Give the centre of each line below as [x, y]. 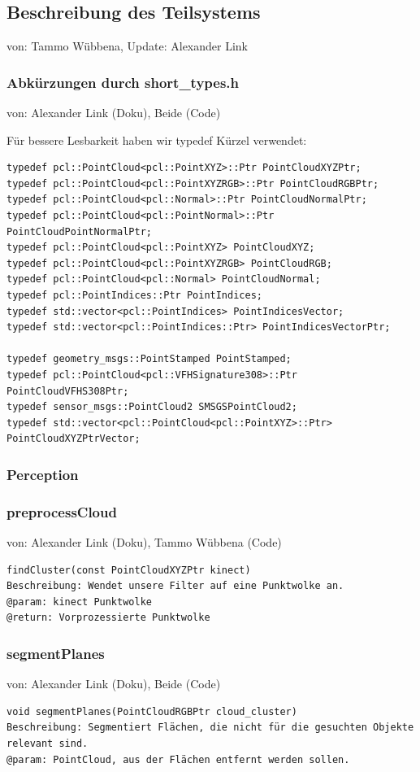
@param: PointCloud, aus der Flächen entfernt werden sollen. [178, 759]
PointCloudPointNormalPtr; [79, 231]
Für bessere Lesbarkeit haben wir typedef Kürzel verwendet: [157, 140]
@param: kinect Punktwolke [79, 602]
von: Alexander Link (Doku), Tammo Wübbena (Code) [144, 541]
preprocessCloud [62, 511]
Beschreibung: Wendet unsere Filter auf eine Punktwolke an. [175, 586]
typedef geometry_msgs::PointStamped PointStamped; [149, 359]
